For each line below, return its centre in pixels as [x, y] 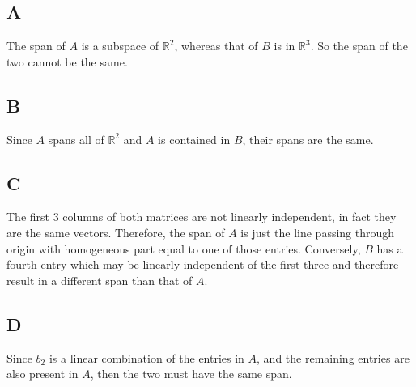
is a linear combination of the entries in [146, 357]
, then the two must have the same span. [191, 374]
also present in [42, 374]
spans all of [76, 139]
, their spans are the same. [308, 139]
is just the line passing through [318, 232]
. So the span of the [359, 46]
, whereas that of [216, 46]
